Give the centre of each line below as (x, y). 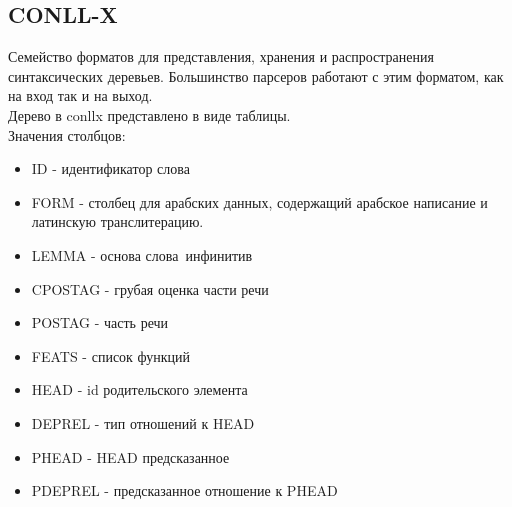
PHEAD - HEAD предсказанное (130, 456)
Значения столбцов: (67, 134)
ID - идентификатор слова (110, 168)
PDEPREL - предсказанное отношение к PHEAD (184, 490)
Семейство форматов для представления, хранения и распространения (221, 56)
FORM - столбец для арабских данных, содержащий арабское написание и (259, 201)
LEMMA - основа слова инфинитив (142, 254)
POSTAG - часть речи (100, 322)
